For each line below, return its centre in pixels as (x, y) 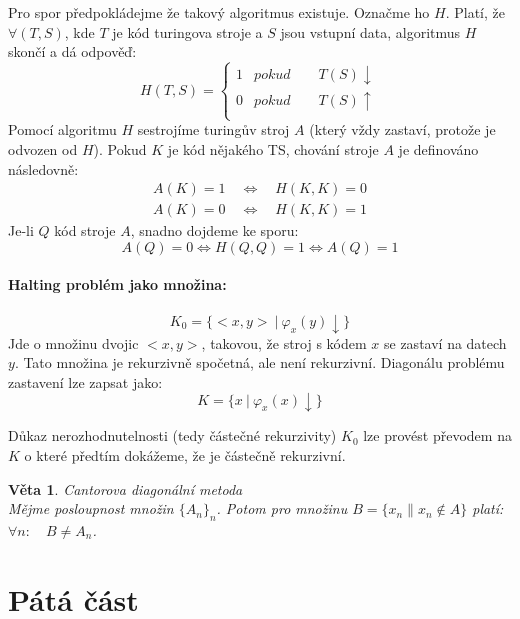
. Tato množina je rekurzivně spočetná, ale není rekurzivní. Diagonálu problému (259, 362)
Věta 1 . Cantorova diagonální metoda (125, 488)
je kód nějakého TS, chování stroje (273, 148)
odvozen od (43, 148)
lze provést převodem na (437, 435)
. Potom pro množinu (282, 508)
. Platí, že (475, 12)
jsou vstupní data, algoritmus (370, 31)
